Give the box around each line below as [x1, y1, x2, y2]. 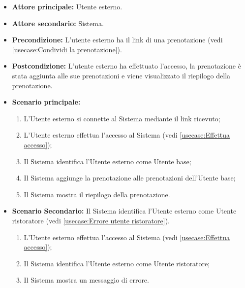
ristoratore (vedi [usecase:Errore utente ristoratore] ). [12, 215, 170, 225]
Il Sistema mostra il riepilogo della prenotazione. [24, 189, 170, 199]
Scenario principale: [12, 97, 81, 107]
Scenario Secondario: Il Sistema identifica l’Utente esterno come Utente [12, 206, 237, 216]
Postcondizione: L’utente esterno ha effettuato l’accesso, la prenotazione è [12, 61, 241, 71]
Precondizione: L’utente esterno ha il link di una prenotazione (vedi [12, 35, 223, 45]
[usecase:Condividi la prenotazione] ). [12, 44, 122, 54]
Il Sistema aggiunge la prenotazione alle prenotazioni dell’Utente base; [24, 173, 236, 183]
